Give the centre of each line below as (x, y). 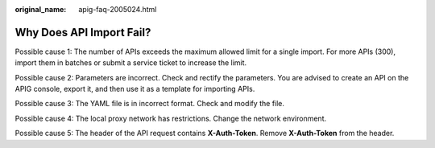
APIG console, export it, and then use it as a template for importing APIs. (135, 89)
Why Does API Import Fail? (83, 32)
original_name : (41, 9)
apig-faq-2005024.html (118, 9)
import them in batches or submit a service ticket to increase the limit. (131, 63)
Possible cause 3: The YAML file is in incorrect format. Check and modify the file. (150, 104)
